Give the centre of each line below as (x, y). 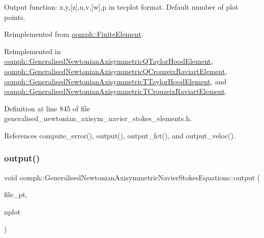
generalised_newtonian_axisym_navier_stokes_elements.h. (98, 118)
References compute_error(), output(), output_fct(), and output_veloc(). (120, 135)
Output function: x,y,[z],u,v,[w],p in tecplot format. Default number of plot (121, 7)
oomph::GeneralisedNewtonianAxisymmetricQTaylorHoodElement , (109, 61)
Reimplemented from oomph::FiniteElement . (74, 34)
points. (15, 17)
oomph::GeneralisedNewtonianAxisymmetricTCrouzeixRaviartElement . (116, 91)
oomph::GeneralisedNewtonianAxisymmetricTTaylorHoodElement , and (115, 81)
